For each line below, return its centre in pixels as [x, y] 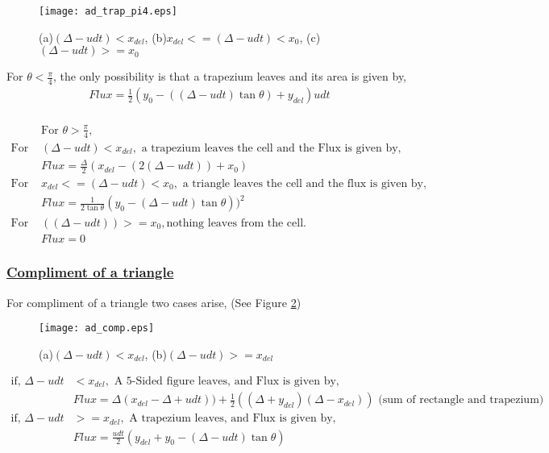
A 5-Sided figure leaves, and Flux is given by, [227, 381]
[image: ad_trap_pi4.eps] [108, 11]
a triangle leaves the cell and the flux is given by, [304, 183]
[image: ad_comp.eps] [97, 328]
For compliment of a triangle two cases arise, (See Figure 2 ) [154, 302]
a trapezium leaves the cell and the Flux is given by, [271, 148]
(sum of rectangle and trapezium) [461, 400]
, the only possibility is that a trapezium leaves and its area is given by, [229, 76]
